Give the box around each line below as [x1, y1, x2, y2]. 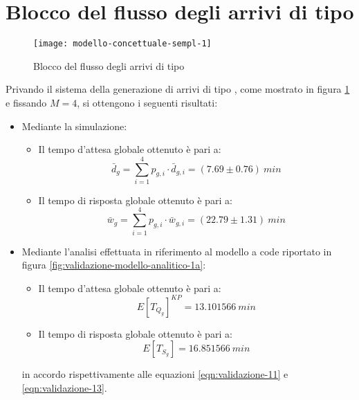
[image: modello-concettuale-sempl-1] [33, 39, 212, 49]
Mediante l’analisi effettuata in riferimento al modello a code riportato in [21, 244, 332, 258]
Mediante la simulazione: [21, 118, 127, 133]
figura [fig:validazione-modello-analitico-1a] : [21, 257, 206, 272]
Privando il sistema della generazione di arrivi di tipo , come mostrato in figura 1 [6, 82, 350, 96]
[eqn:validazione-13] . [21, 381, 107, 395]
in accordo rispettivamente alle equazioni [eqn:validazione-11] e [21, 367, 288, 381]
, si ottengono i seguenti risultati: [77, 95, 218, 109]
